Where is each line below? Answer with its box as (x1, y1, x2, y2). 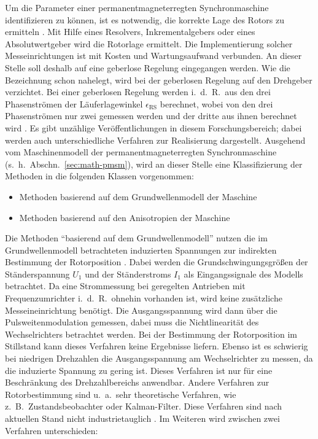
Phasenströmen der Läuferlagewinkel (5, 97, 143, 110)
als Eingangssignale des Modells (184, 267, 303, 280)
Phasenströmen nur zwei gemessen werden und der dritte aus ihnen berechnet (5, 109, 297, 122)
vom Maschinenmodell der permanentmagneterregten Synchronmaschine (5, 146, 277, 158)
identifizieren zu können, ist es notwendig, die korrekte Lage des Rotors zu (5, 13, 285, 26)
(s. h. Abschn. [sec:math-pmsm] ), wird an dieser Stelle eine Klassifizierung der (5, 157, 303, 170)
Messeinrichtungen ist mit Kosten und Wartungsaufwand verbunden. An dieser (5, 49, 302, 62)
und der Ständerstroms (85, 267, 171, 280)
